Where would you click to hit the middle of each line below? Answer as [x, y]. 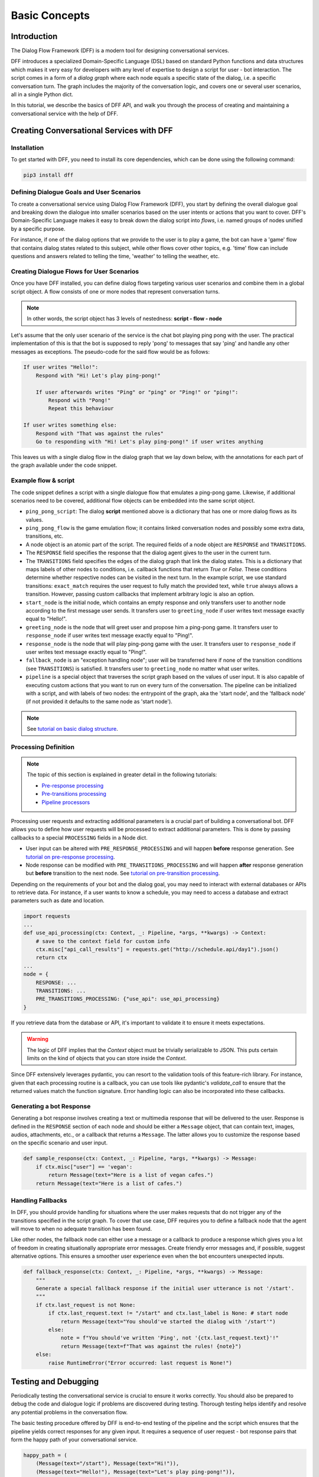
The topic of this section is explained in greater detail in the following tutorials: [122, 775]
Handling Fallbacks [39, 1201]
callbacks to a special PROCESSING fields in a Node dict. [79, 837]
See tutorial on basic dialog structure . [72, 729]
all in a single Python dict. [42, 95]
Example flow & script [43, 480]
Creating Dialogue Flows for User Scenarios [75, 271]
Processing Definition [43, 747]
